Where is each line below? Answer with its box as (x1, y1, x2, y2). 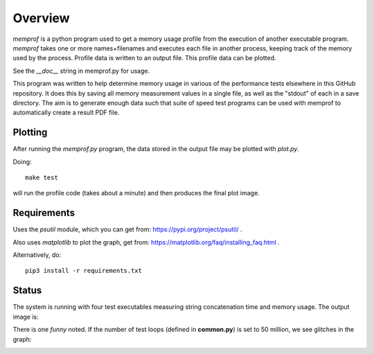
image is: (12, 312, 39, 321)
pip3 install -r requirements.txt (25, 267, 142, 275)
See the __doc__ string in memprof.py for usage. (12, 67, 150, 75)
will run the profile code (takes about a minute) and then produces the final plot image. (12, 189, 260, 197)
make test (25, 173, 58, 182)
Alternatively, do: (12, 251, 62, 259)
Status (12, 285, 42, 297)
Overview (12, 10, 70, 26)
